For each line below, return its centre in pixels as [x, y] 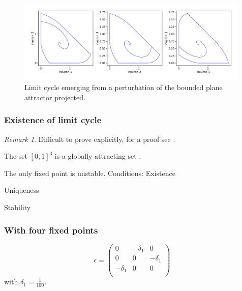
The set [16, 156]
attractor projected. [55, 97]
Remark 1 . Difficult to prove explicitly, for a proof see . [90, 139]
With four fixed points [51, 230]
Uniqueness [22, 190]
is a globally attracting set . [98, 156]
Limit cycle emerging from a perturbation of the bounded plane [124, 87]
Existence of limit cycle [53, 120]
